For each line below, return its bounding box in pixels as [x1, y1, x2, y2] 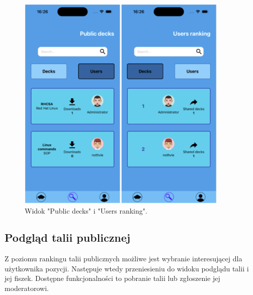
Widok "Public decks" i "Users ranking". [25, 205, 147, 216]
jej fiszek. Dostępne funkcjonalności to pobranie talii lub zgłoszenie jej [5, 273, 220, 283]
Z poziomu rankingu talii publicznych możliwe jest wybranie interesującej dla [5, 253, 242, 264]
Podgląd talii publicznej [5, 230, 131, 245]
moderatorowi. [5, 283, 49, 293]
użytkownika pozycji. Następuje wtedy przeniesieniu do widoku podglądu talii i [5, 263, 249, 273]
